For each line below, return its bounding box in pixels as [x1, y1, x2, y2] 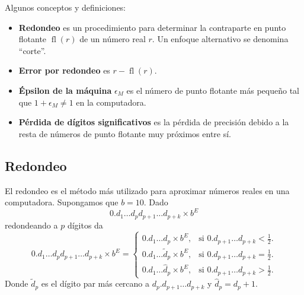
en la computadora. [76, 96, 146, 108]
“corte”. [18, 44, 46, 56]
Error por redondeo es [18, 64, 110, 77]
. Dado [143, 196, 168, 208]
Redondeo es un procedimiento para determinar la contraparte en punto [18, 21, 286, 33]
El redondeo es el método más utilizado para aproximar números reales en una [5, 184, 290, 196]
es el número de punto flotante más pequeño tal [126, 84, 300, 96]
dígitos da [67, 218, 103, 231]
